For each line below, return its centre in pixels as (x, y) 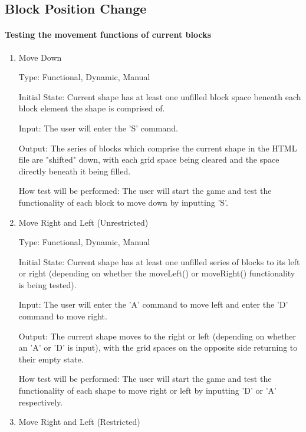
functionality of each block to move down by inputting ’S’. (123, 202)
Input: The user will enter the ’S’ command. (98, 128)
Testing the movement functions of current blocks (108, 34)
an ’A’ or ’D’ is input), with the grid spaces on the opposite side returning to (158, 347)
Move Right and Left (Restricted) (79, 422)
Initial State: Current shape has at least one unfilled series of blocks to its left (159, 261)
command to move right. (63, 316)
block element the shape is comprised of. (92, 108)
